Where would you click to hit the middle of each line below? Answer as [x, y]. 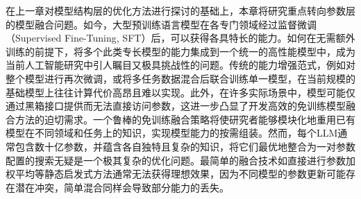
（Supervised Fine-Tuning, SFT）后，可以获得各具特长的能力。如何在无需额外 [180, 38]
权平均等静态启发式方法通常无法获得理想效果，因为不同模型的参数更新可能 [176, 174]
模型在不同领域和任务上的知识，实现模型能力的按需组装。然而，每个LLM [172, 133]
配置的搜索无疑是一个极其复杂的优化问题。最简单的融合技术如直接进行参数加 [180, 160]
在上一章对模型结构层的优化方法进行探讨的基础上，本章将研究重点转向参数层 [180, 10]
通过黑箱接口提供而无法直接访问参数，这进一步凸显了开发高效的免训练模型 [176, 106]
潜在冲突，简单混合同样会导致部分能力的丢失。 [122, 187]
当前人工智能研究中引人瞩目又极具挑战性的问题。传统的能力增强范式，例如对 [180, 65]
